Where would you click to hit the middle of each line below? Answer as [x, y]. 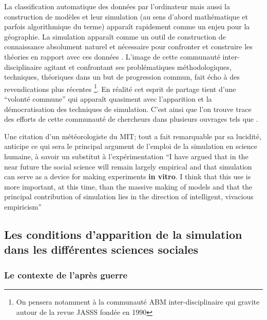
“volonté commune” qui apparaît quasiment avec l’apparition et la [108, 99]
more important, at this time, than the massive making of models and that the [128, 186]
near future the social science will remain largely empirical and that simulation [128, 166]
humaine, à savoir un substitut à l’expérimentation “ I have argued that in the [126, 156]
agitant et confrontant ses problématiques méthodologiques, [138, 67]
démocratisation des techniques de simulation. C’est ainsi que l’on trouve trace [128, 109]
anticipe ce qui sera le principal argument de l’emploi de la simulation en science [131, 146]
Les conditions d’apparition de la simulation [123, 234]
